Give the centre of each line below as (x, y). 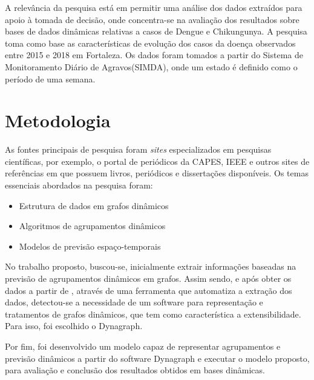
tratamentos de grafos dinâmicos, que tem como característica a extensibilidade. (153, 314)
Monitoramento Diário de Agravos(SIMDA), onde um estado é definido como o (151, 66)
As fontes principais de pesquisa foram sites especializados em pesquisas (138, 149)
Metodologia (58, 120)
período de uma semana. (50, 78)
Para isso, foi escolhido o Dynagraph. (74, 326)
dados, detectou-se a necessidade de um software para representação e (134, 302)
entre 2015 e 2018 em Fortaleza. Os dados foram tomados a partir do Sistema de (154, 55)
